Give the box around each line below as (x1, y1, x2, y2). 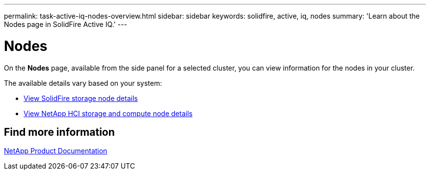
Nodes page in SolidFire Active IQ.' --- (4, 20, 127, 28)
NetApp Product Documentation (4, 147, 107, 155)
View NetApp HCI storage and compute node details (24, 109, 193, 118)
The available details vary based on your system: (4, 78, 162, 87)
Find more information (4, 125, 115, 138)
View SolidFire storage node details (24, 94, 138, 102)
